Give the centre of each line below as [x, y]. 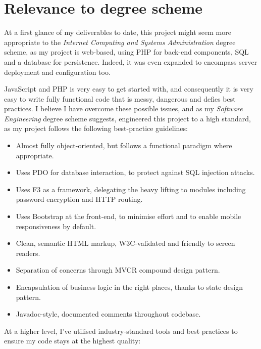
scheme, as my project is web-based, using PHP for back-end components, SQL [126, 52]
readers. [28, 253]
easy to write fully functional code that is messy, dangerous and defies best [120, 98]
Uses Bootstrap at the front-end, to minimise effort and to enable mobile [128, 216]
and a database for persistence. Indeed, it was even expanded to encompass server [131, 61]
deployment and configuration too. [57, 72]
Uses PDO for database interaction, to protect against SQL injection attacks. [135, 172]
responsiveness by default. [56, 226]
